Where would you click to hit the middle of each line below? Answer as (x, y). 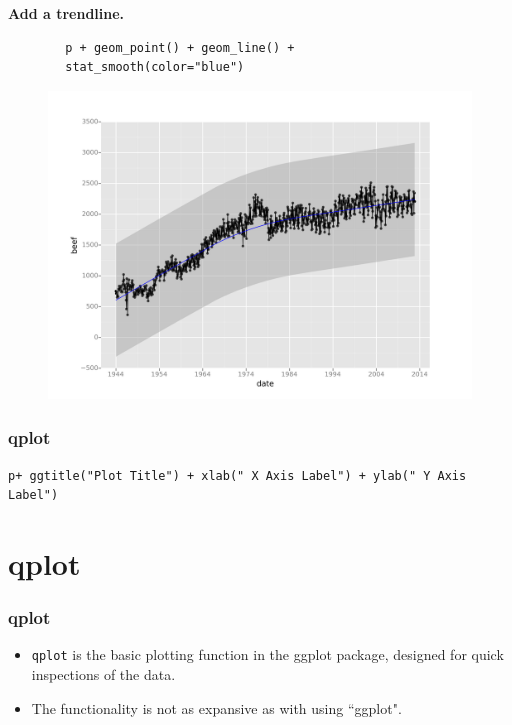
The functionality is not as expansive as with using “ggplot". (216, 707)
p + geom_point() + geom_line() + (180, 47)
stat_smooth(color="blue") (155, 67)
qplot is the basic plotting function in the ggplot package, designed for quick (267, 654)
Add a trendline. (66, 13)
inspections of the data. (103, 674)
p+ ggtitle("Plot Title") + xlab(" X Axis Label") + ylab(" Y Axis (237, 475)
